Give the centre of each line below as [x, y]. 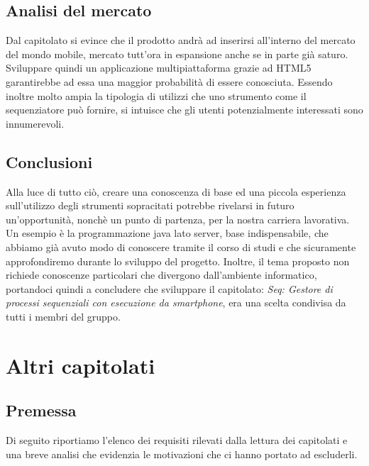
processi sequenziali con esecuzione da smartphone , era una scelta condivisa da [176, 303]
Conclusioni [49, 161]
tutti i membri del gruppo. [63, 316]
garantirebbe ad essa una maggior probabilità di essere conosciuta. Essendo [169, 81]
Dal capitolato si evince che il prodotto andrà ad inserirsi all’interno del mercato [181, 40]
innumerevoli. [35, 123]
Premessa [41, 410]
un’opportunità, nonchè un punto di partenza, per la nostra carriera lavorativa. [178, 219]
